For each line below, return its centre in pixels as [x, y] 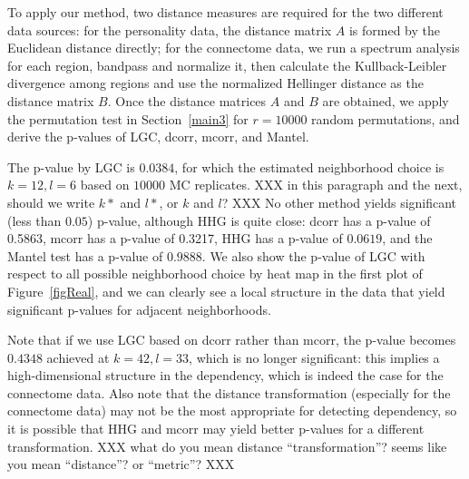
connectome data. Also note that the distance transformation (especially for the [229, 392]
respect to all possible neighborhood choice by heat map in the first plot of [215, 274]
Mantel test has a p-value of [85, 255]
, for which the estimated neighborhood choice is [309, 166]
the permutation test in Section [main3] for [128, 118]
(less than [34, 220]
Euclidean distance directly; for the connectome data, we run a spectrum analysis [234, 48]
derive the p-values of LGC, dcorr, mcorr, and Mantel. [158, 137]
